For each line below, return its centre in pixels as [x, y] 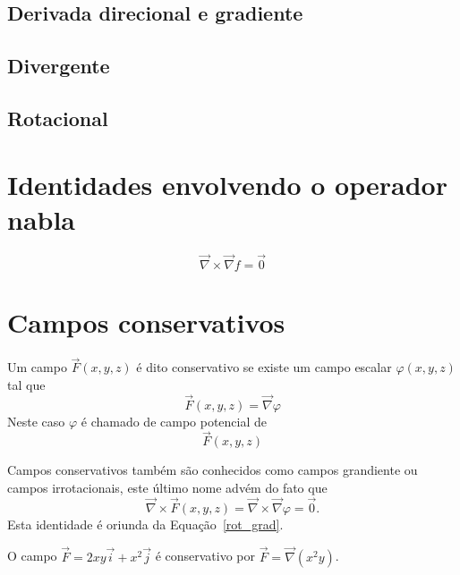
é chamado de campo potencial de [174, 421]
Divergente [59, 66]
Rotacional [58, 118]
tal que [26, 384]
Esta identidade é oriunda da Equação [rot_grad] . [145, 524]
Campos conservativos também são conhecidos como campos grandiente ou [213, 470]
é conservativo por [205, 556]
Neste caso [36, 421]
